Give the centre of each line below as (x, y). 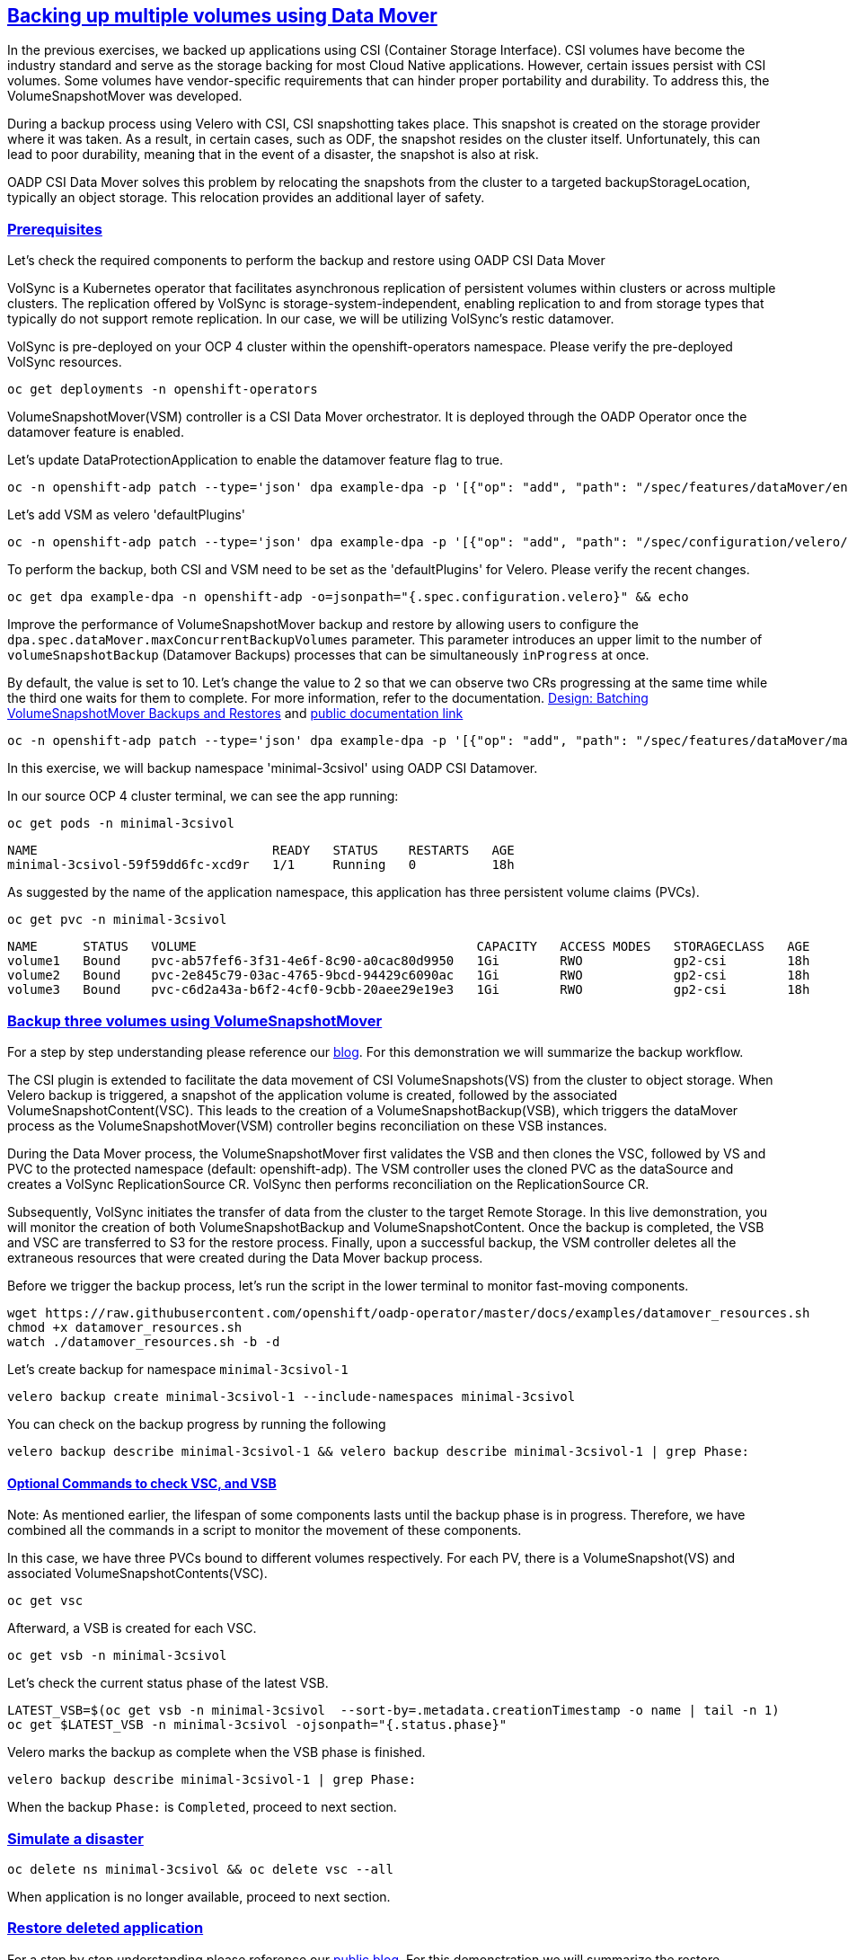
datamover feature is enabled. (96, 432)
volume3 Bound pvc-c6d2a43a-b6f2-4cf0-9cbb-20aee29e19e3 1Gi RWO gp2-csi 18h (409, 990)
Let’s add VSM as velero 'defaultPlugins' (127, 515)
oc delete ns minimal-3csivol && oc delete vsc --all (200, 1869)
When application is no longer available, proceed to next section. (199, 1896)
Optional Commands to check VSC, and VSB (142, 1483)
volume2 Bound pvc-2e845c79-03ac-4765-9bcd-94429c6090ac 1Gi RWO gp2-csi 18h (409, 976)
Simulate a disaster (75, 1838)
